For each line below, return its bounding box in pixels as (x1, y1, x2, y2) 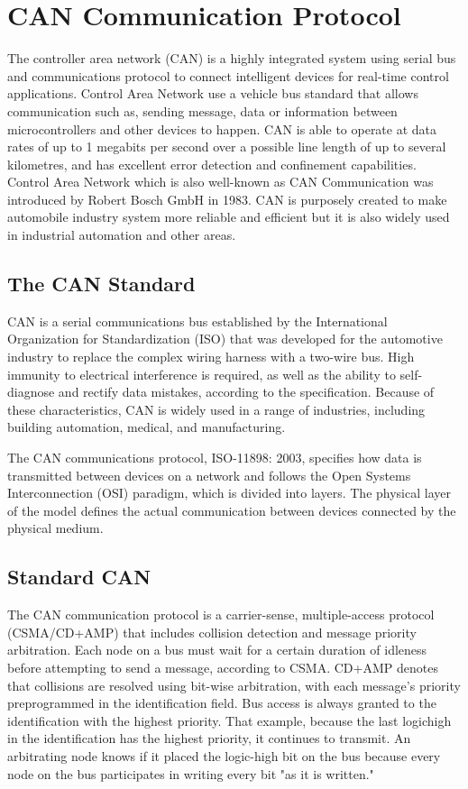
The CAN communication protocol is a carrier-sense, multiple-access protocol (7, 605, 435, 624)
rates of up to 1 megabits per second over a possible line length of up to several (7, 137, 446, 156)
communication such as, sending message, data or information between (7, 101, 398, 120)
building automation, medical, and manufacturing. (7, 417, 286, 436)
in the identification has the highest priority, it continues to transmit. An (7, 729, 411, 748)
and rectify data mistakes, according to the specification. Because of (58, 382, 435, 401)
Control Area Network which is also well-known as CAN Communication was (7, 172, 434, 191)
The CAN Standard (7, 270, 196, 298)
